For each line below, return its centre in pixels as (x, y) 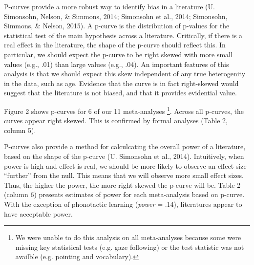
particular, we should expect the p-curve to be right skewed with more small (118, 54)
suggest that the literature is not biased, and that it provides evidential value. (120, 93)
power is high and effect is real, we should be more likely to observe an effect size (125, 166)
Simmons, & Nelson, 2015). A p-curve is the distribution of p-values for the (117, 26)
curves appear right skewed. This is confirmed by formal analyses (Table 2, (116, 121)
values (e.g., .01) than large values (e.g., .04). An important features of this (116, 64)
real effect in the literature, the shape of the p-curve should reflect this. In (115, 45)
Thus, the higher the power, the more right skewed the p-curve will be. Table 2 (122, 185)
